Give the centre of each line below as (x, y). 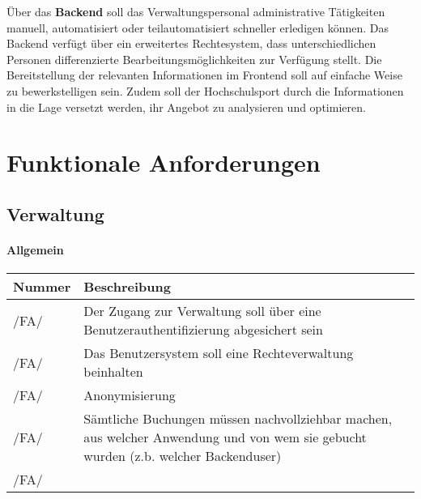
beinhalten (113, 372)
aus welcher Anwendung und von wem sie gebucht (225, 437)
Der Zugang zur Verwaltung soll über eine (202, 311)
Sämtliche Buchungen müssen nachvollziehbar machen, (238, 419)
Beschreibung (127, 287)
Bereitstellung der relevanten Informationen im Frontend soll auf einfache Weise (204, 75)
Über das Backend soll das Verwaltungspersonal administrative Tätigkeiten (196, 11)
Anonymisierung (130, 395)
